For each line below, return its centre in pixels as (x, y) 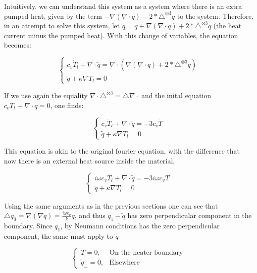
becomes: (18, 45)
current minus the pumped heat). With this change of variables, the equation (121, 35)
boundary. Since (28, 225)
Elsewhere (125, 263)
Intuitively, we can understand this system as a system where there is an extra (123, 6)
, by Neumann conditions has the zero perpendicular (140, 225)
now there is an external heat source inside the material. (89, 160)
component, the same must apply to (59, 236)
